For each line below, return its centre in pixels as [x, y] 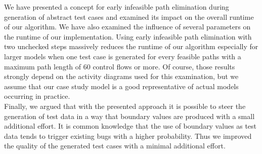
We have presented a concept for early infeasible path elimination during [117, 7]
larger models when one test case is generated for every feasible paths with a [123, 56]
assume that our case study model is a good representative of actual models [121, 86]
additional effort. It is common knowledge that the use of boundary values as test [130, 126]
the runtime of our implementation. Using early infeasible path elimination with [128, 36]
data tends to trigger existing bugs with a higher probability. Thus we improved [128, 136]
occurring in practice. [37, 96]
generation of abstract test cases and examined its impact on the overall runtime [129, 16]
